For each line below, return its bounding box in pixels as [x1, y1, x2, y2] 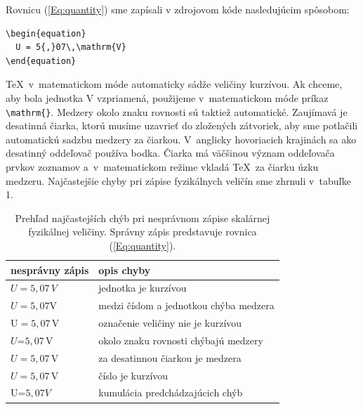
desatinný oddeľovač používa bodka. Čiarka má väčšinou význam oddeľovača [6, 145, 335, 160]
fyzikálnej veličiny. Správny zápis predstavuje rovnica [28, 224, 257, 239]
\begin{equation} [6, 28, 86, 39]
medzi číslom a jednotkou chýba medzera [98, 298, 275, 313]
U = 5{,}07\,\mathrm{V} [15, 42, 126, 53]
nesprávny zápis [11, 262, 89, 277]
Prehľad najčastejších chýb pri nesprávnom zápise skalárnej [15, 210, 270, 225]
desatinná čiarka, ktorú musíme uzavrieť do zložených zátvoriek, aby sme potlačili [6, 118, 358, 133]
